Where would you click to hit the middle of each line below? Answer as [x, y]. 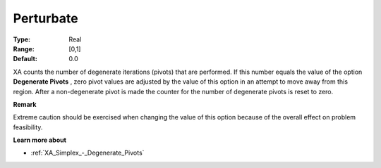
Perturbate [46, 18]
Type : [22, 39]
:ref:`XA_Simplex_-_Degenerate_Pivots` [87, 153]
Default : [25, 59]
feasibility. [28, 127]
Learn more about [40, 140]
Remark [25, 104]
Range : [24, 49]
